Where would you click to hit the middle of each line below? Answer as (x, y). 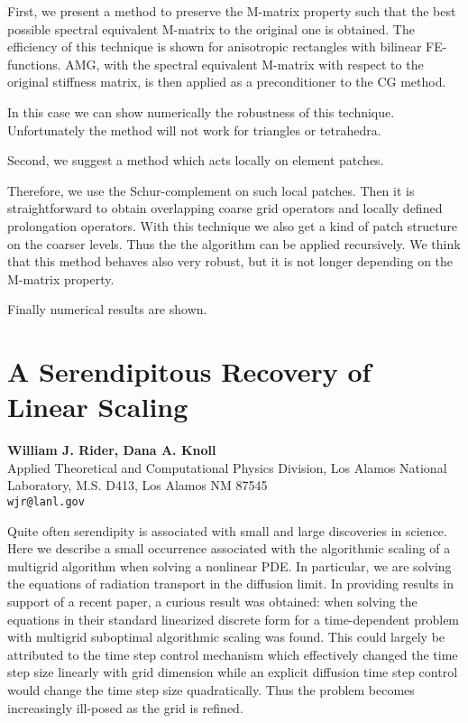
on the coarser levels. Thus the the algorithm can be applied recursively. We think (234, 243)
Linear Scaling (98, 407)
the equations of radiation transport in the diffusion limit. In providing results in (230, 584)
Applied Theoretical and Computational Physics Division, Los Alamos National (227, 467)
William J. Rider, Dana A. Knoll (112, 450)
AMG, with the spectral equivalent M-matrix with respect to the (244, 64)
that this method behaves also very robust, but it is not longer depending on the (230, 261)
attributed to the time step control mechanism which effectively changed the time (233, 654)
